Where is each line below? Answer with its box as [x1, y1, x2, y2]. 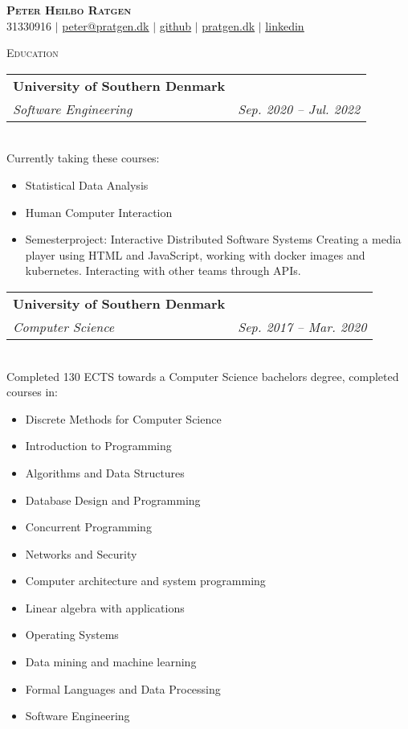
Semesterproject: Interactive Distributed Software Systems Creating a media [25, 231, 402, 248]
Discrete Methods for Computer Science [25, 410, 222, 427]
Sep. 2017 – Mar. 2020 [238, 317, 367, 336]
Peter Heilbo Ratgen [6, 2, 132, 18]
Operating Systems [25, 626, 119, 643]
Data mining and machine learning [25, 653, 197, 670]
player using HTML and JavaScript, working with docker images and [25, 246, 365, 263]
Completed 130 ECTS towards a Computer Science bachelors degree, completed [6, 367, 399, 384]
